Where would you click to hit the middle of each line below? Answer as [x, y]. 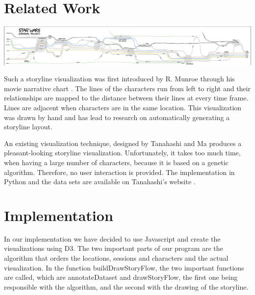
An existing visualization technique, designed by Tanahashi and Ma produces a [123, 143]
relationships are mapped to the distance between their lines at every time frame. [126, 98]
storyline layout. [28, 127]
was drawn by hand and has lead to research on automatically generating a [117, 117]
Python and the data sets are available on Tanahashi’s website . [100, 182]
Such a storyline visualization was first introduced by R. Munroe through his [119, 79]
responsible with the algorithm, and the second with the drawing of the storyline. [126, 286]
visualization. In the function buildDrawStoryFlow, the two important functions [124, 267]
